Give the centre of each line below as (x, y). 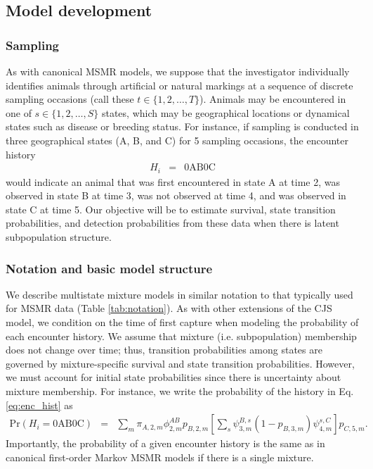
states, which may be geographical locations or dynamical (225, 112)
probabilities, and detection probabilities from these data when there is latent (172, 223)
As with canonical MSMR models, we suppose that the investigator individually (178, 71)
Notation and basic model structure (109, 268)
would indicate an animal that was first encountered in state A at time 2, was (173, 181)
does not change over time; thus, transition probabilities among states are (164, 350)
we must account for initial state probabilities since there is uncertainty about (174, 377)
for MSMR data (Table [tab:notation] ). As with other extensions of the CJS (169, 308)
